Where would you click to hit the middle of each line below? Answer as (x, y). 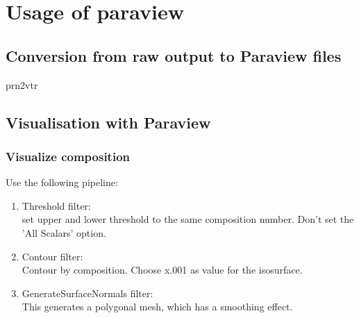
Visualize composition (68, 156)
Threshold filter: (56, 205)
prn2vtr (22, 84)
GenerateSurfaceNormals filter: (87, 293)
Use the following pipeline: (62, 182)
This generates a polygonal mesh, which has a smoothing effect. (157, 307)
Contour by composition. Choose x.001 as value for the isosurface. (162, 270)
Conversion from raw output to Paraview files (174, 55)
